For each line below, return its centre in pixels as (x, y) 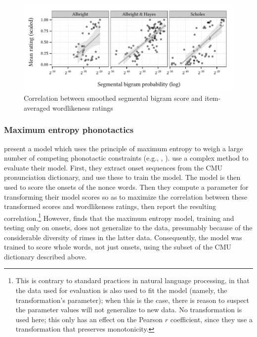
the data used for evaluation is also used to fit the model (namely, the (121, 290)
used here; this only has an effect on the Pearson (89, 319)
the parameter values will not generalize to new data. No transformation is (129, 310)
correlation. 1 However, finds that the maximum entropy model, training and (119, 217)
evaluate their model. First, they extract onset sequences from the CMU (113, 167)
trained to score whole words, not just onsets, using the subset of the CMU (118, 247)
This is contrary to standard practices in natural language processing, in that (133, 280)
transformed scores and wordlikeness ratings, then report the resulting (110, 206)
